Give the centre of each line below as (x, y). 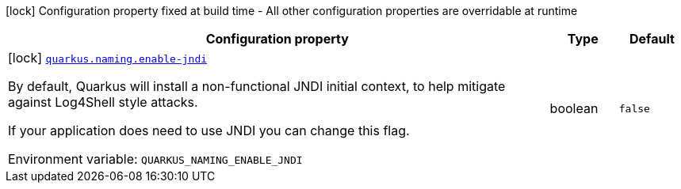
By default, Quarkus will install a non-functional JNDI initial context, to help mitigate (257, 86)
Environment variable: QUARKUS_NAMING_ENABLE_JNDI (155, 159)
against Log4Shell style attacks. (103, 102)
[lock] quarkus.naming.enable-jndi (108, 58)
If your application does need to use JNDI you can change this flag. (209, 130)
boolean (574, 108)
